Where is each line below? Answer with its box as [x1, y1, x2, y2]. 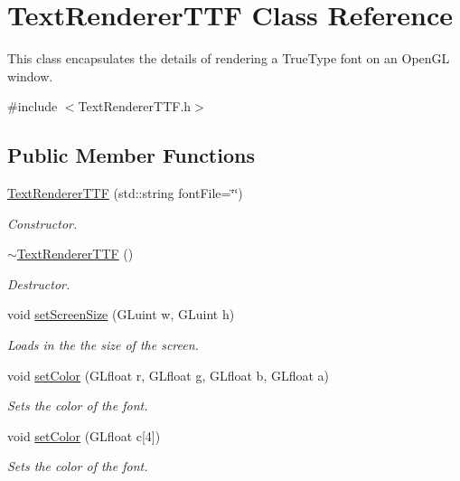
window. [7, 66, 53, 85]
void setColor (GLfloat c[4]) [7, 426, 161, 445]
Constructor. [7, 213, 78, 232]
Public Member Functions [7, 141, 255, 169]
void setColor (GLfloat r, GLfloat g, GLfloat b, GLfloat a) [7, 365, 330, 384]
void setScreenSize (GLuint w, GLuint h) [7, 305, 235, 324]
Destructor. [7, 274, 70, 293]
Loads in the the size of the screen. [7, 335, 199, 354]
